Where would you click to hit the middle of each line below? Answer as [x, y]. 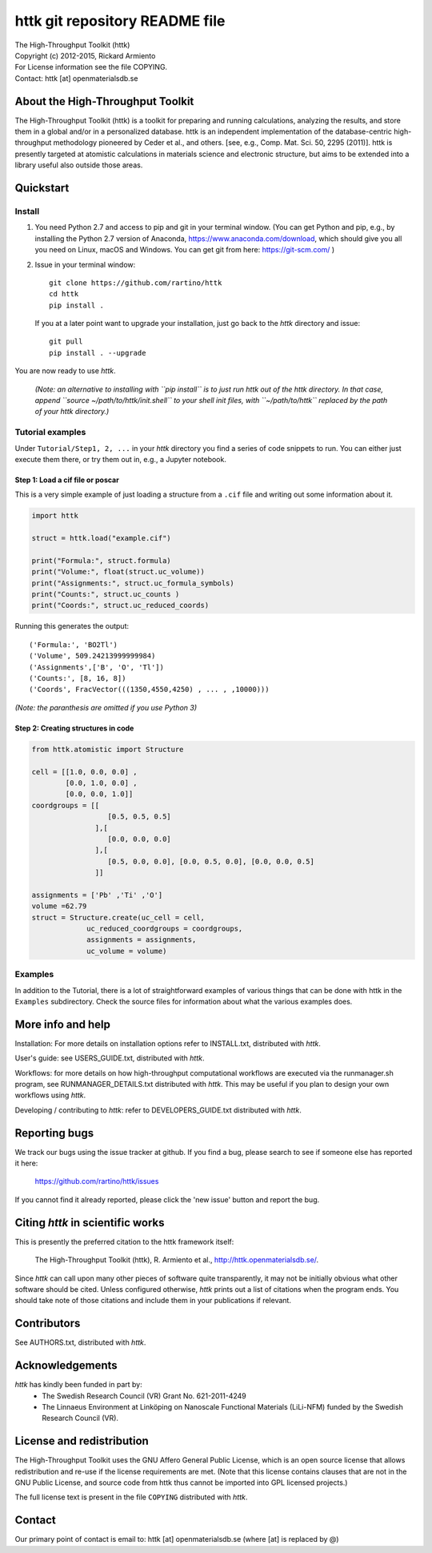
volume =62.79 [59, 906]
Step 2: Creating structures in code [74, 728]
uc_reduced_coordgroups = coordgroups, [165, 929]
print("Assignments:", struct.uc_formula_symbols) [133, 583]
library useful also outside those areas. [79, 165]
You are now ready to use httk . [65, 371]
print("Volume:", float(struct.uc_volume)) [118, 572]
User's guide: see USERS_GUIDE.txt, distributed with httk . [110, 1058]
